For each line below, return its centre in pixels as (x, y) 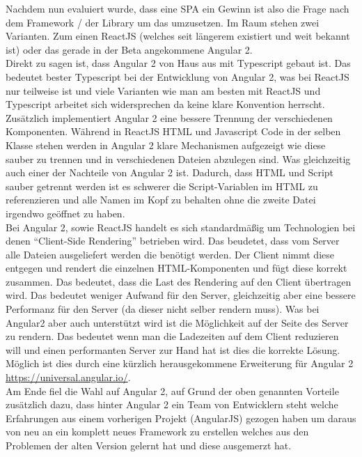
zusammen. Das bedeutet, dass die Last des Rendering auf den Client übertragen (179, 281)
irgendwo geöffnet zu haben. (65, 213)
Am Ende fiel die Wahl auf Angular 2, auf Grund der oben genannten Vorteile (172, 390)
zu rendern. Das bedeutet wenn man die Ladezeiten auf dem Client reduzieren (172, 336)
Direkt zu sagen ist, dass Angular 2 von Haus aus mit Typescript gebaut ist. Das (178, 63)
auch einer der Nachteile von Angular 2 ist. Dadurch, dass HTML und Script (170, 172)
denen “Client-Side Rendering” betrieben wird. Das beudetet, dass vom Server (173, 241)
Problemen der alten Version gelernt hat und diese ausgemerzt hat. (149, 445)
